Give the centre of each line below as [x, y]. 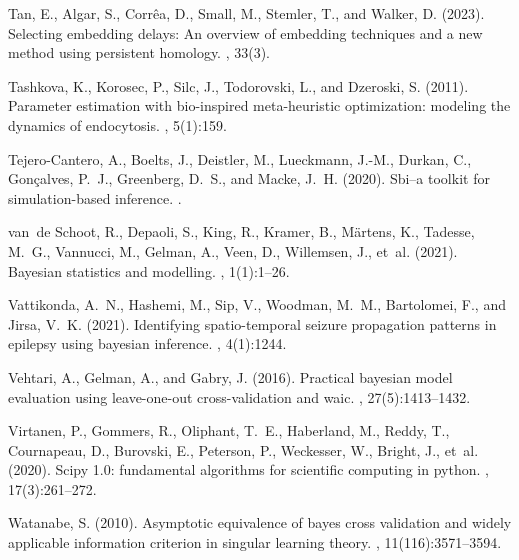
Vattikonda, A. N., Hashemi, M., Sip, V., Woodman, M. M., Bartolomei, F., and [257, 304]
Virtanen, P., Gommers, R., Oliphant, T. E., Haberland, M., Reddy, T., [229, 430]
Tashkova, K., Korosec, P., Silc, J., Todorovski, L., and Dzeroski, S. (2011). [238, 85]
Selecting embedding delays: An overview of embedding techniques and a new [245, 32]
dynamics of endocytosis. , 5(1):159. [117, 124]
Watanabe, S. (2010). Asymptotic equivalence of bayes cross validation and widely [260, 522]
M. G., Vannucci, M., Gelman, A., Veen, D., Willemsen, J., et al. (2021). [233, 250]
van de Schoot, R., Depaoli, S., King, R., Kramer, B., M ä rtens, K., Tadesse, [241, 231]
